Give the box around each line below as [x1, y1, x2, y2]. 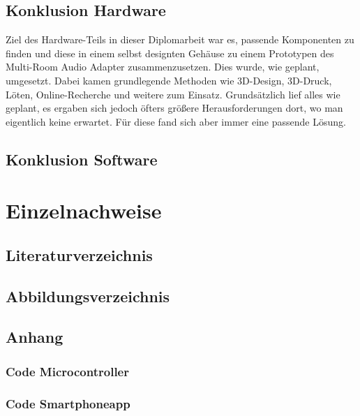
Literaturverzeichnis [6, 244, 153, 265]
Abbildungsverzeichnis [6, 285, 170, 306]
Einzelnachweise [6, 196, 162, 225]
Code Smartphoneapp [6, 394, 130, 412]
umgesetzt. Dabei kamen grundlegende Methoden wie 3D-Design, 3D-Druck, [6, 73, 332, 87]
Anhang [6, 326, 63, 348]
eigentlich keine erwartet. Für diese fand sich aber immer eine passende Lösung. [6, 114, 346, 128]
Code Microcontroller [6, 362, 129, 380]
